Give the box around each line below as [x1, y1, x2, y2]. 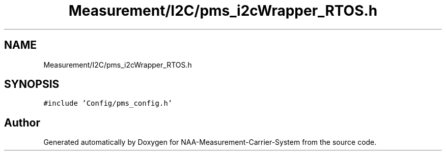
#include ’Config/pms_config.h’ [43, 99, 173, 108]
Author [4, 116, 40, 129]
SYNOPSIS [4, 78, 60, 91]
